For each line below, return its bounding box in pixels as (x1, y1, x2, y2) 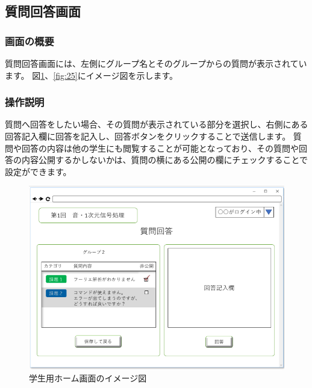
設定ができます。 (5, 165, 72, 177)
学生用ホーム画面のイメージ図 (29, 372, 147, 384)
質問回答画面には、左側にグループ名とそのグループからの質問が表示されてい (5, 57, 307, 69)
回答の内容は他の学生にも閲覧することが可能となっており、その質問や (21, 141, 299, 154)
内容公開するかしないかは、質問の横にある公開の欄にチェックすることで (21, 153, 308, 166)
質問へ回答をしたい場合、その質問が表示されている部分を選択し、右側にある (5, 118, 308, 131)
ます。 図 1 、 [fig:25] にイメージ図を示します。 (5, 69, 178, 81)
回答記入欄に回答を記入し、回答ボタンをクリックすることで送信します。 (5, 130, 291, 142)
